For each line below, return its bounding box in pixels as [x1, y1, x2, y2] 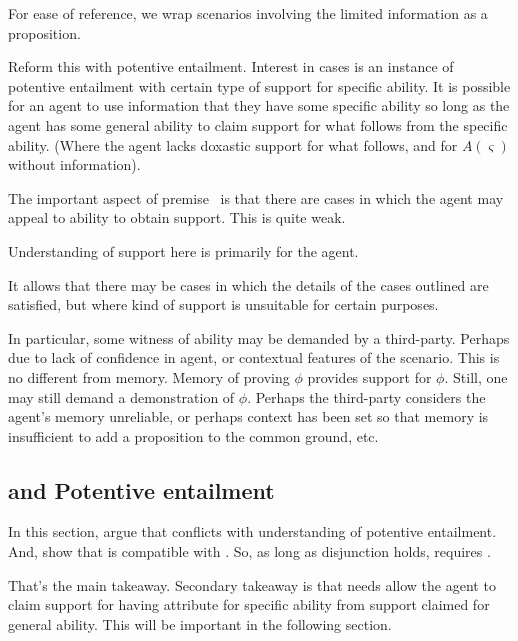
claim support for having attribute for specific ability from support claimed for [8, 594, 490, 615]
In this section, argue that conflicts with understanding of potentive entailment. [8, 521, 497, 542]
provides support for [307, 366, 432, 387]
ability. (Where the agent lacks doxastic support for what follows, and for [8, 134, 458, 155]
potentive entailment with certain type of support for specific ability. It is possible [8, 75, 511, 96]
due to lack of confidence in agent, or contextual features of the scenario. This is [8, 347, 500, 368]
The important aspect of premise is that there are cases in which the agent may [8, 187, 504, 208]
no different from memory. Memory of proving [8, 366, 290, 387]
